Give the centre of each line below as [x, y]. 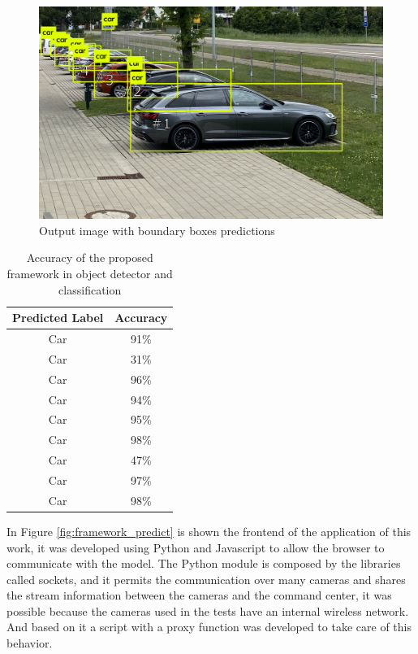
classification [90, 289]
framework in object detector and [90, 274]
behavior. [30, 643]
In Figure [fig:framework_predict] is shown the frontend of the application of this [209, 531]
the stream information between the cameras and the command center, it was [199, 595]
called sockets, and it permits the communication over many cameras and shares [206, 579]
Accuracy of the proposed [90, 257]
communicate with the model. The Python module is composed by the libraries [204, 563]
